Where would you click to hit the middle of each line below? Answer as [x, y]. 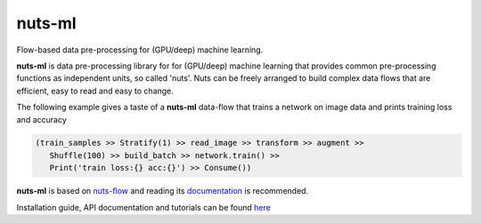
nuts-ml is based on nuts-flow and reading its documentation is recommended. [163, 191]
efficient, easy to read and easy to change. [95, 91]
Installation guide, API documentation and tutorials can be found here [143, 207]
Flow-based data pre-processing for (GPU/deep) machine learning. [140, 50]
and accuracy [41, 119]
